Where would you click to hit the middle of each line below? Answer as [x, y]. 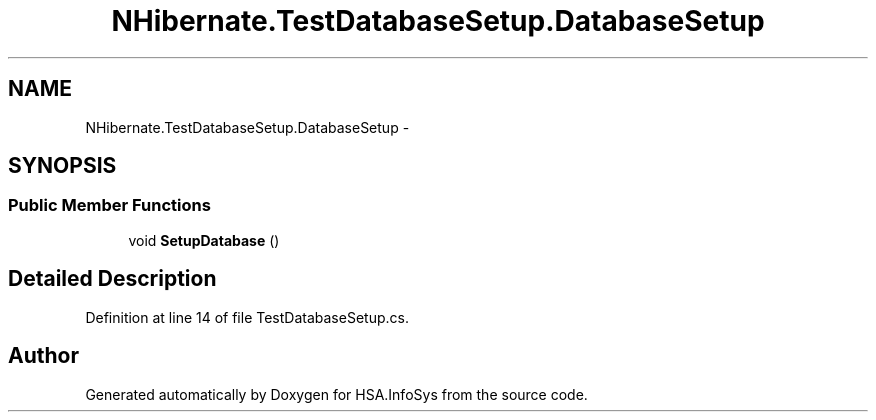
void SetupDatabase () [204, 240]
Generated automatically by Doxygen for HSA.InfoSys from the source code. [336, 394]
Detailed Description [112, 279]
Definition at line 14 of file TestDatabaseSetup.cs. [247, 317]
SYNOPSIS [62, 166]
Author [43, 356]
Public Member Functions [109, 205]
